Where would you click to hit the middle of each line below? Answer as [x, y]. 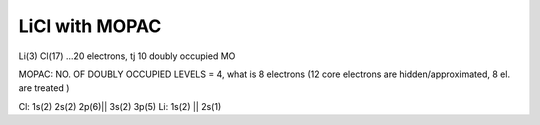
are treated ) [44, 88]
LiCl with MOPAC [90, 26]
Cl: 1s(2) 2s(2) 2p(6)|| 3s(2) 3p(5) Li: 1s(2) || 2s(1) [120, 106]
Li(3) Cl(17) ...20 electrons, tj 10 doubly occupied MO [127, 56]
